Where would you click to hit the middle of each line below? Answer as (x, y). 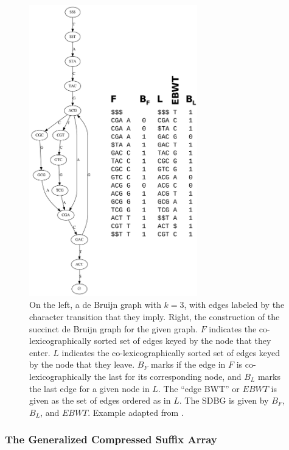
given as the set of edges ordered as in (100, 400)
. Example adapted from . (136, 412)
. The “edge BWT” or (199, 388)
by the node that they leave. (82, 364)
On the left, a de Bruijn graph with (95, 305)
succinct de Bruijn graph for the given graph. (113, 328)
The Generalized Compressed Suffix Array (111, 439)
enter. (40, 352)
